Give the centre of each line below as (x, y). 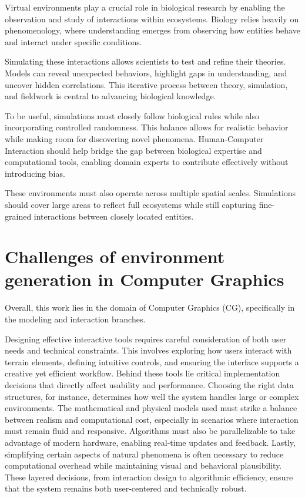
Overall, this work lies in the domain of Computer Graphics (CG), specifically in (150, 307)
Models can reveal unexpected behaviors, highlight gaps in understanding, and (146, 73)
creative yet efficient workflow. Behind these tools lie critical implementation (143, 373)
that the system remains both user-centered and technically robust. (126, 488)
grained (18, 216)
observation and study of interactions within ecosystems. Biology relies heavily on (152, 18)
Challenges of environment (115, 256)
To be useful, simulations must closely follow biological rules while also (132, 115)
